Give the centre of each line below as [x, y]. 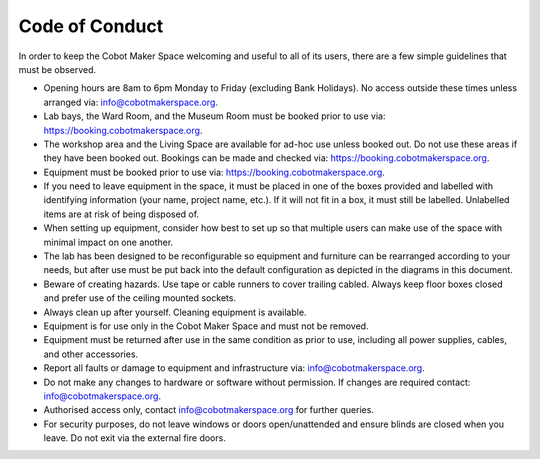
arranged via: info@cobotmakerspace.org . [131, 102]
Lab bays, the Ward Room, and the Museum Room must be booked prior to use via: [214, 116]
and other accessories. [91, 354]
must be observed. [57, 69]
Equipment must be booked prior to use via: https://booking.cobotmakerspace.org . [214, 172]
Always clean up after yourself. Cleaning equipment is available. [175, 312]
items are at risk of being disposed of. [121, 214]
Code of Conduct [91, 26]
